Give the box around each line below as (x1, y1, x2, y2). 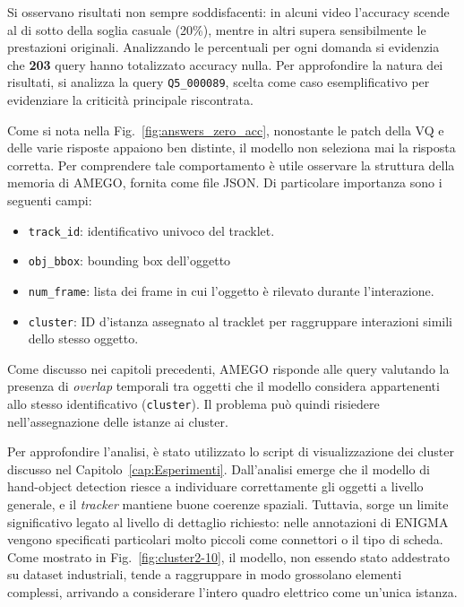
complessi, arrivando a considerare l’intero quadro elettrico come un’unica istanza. (7, 583, 458, 601)
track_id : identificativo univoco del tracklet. (28, 221, 275, 239)
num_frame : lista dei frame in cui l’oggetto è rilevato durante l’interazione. (28, 281, 434, 299)
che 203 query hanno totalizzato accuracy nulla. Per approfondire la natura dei (7, 55, 443, 74)
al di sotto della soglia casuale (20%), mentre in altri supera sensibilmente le (7, 20, 426, 39)
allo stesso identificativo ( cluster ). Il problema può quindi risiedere (7, 395, 380, 412)
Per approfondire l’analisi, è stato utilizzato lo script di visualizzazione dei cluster (7, 442, 454, 461)
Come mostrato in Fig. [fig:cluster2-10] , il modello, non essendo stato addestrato (7, 547, 450, 566)
